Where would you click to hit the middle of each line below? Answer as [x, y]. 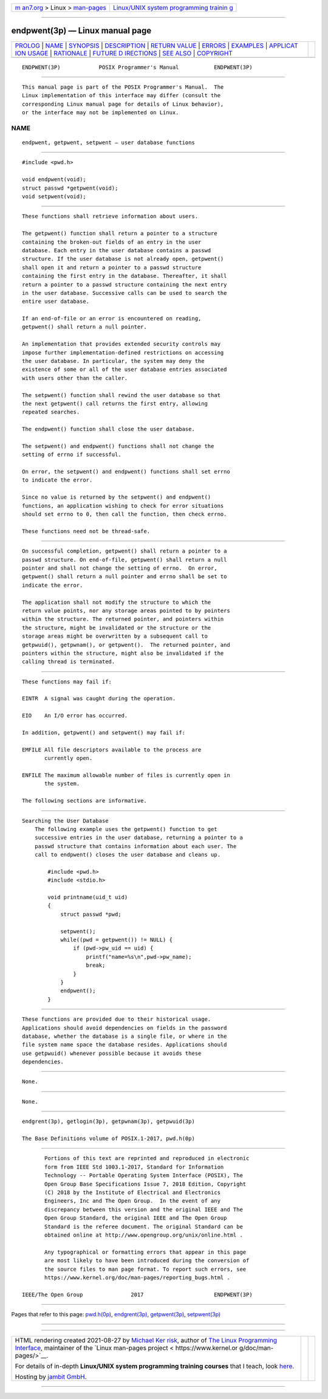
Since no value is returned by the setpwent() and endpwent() [117, 497]
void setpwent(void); [54, 196]
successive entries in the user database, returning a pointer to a [138, 838]
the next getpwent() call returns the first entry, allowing [115, 403]
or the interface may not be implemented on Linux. [101, 113]
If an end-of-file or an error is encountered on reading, [112, 319]
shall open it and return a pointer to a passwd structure [112, 267]
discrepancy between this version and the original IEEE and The [144, 1209]
